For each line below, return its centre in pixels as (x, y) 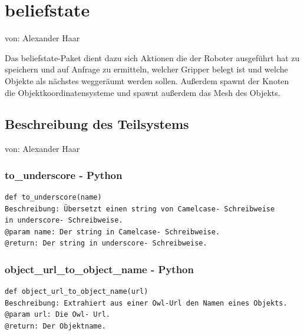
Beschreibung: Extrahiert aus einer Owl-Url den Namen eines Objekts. (146, 303)
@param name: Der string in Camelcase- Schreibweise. (113, 232)
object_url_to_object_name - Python (99, 269)
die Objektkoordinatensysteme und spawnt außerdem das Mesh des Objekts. (143, 92)
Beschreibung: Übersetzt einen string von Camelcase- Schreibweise (140, 209)
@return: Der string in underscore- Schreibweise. (106, 243)
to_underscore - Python (64, 175)
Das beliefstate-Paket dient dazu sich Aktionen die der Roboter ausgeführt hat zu (152, 57)
